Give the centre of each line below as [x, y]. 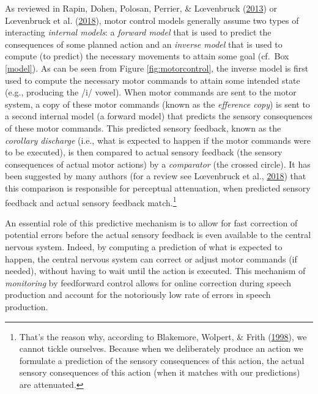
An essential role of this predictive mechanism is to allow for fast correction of [151, 222]
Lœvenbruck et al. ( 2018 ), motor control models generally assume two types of [152, 20]
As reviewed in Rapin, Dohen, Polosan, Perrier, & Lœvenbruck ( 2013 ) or [141, 8]
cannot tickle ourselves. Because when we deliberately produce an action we [161, 348]
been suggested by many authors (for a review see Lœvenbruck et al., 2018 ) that [156, 176]
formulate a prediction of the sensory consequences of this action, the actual [162, 360]
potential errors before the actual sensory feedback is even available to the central [158, 235]
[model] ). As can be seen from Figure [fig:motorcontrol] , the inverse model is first [157, 68]
